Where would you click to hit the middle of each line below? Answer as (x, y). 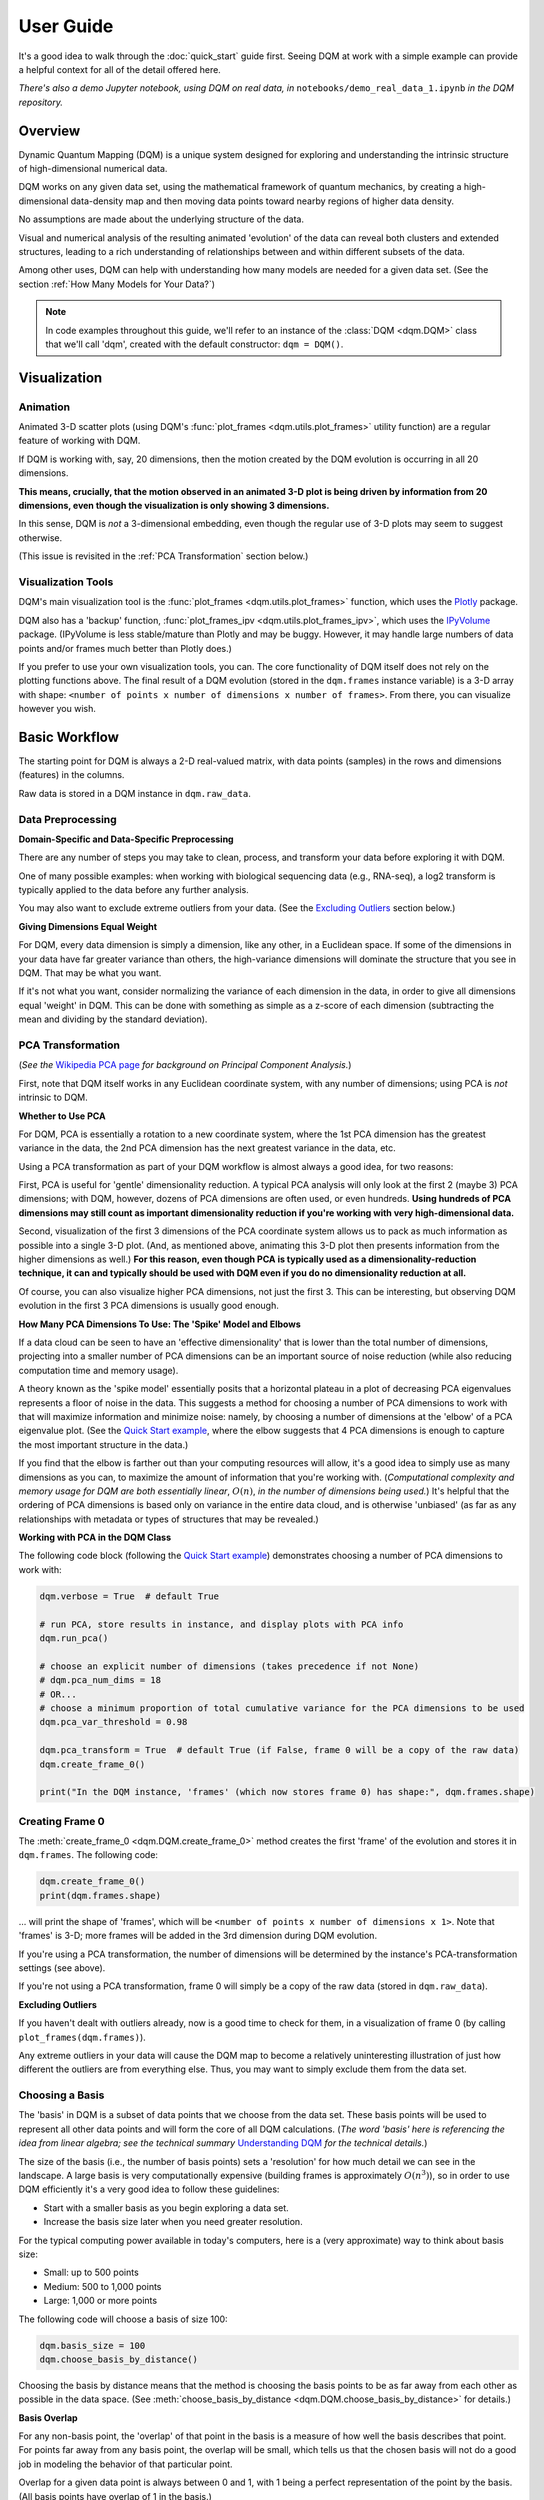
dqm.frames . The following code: (88, 1855)
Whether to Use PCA (62, 1116)
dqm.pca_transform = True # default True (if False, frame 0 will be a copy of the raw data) (279, 1750)
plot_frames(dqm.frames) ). (82, 2037)
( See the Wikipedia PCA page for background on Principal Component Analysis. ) (185, 1065)
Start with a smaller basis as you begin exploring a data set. (166, 2207)
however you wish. (57, 709)
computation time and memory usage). (98, 1370)
